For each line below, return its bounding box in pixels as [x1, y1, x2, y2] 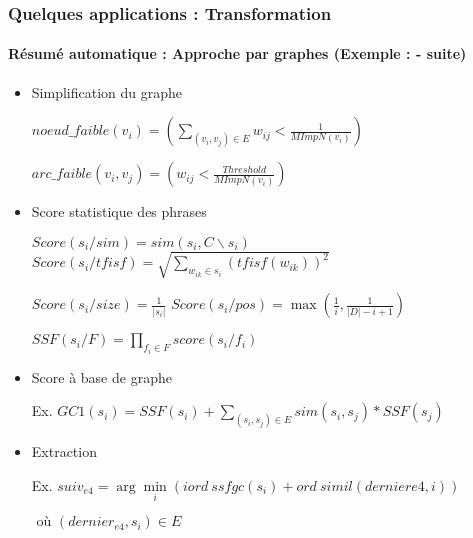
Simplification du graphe [31, 81, 182, 102]
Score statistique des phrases [31, 201, 207, 222]
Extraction [31, 441, 97, 462]
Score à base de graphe [31, 366, 172, 387]
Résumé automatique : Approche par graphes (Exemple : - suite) [8, 43, 467, 64]
